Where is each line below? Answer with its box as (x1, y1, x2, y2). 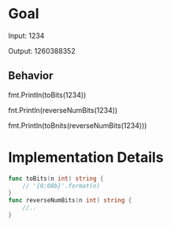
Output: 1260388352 (8, 46, 76, 55)
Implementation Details (8, 148, 164, 166)
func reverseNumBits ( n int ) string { (8, 197, 132, 205)
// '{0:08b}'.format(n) (22, 182, 101, 190)
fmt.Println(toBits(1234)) (8, 90, 87, 100)
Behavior (8, 69, 54, 83)
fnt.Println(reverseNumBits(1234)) (8, 105, 118, 115)
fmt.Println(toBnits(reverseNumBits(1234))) (8, 120, 147, 130)
